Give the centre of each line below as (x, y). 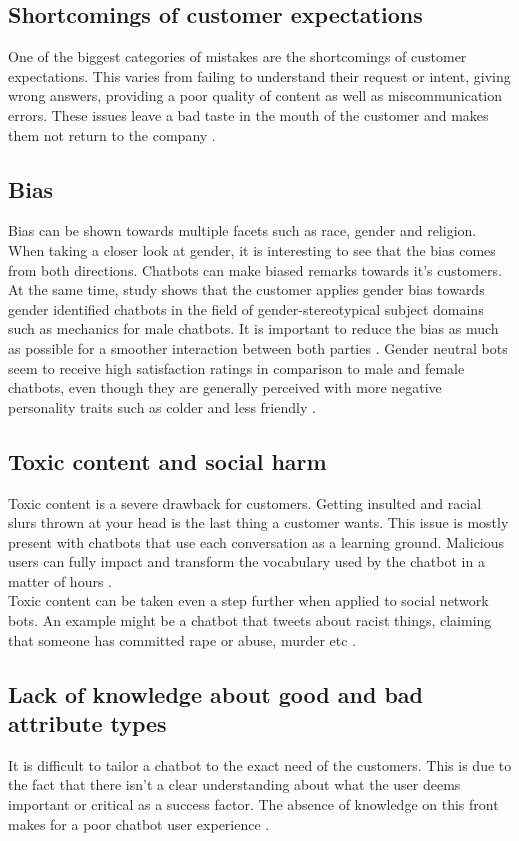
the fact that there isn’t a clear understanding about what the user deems (234, 784)
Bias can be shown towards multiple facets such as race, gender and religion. (242, 230)
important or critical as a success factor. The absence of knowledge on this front (253, 804)
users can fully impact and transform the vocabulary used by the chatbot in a (246, 561)
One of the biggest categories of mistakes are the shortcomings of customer (237, 56)
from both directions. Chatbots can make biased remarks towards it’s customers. (255, 269)
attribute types (87, 723)
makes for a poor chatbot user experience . (139, 823)
